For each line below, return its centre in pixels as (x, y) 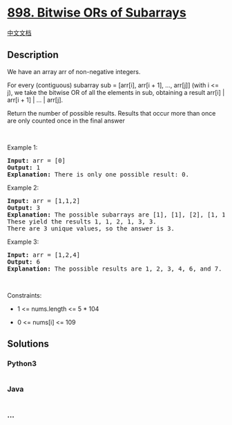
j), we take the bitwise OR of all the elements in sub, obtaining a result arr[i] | (116, 92)
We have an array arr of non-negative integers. (74, 71)
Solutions (28, 344)
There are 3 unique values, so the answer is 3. (91, 228)
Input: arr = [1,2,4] (44, 255)
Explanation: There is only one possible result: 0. (98, 174)
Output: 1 (23, 167)
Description (33, 55)
